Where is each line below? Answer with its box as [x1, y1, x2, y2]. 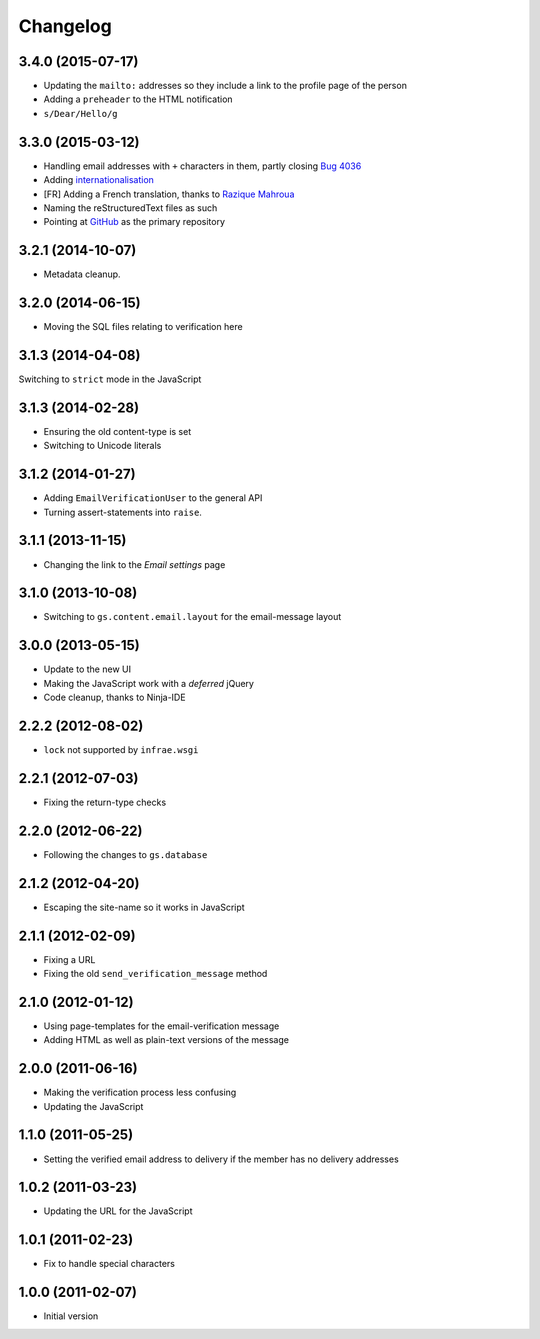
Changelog [18, 15, 112, 37]
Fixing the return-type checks [43, 796, 167, 808]
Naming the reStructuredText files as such [43, 201, 218, 214]
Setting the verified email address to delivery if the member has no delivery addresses [43, 1153, 399, 1165]
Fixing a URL [43, 953, 96, 965]
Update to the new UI [43, 663, 132, 675]
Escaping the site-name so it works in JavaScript [43, 901, 245, 913]
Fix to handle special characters [43, 1258, 175, 1270]
